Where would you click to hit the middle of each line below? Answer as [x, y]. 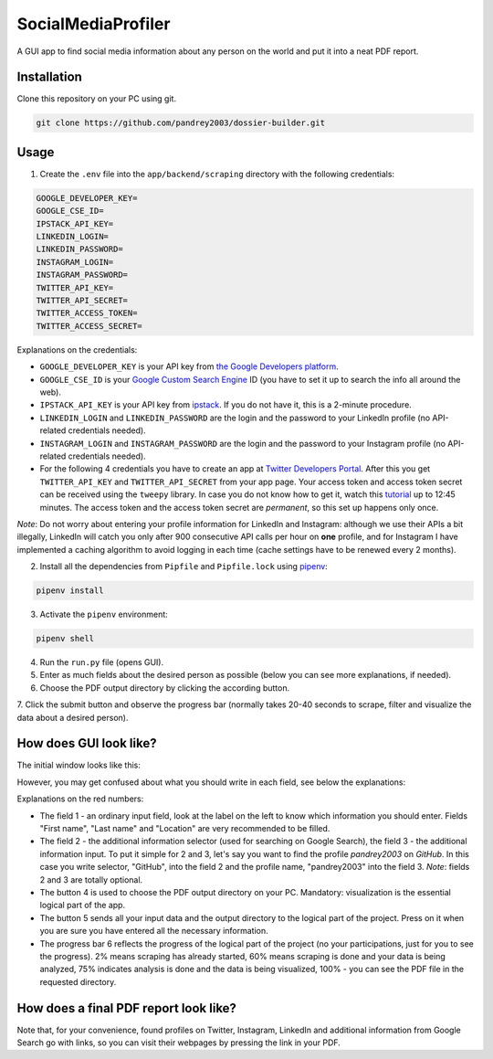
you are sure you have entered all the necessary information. [154, 931]
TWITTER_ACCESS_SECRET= [89, 326]
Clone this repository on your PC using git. [97, 99]
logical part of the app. [83, 905]
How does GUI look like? [87, 743]
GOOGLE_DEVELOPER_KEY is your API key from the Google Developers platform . [189, 366]
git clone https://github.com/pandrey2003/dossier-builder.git [181, 123]
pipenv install [70, 591]
